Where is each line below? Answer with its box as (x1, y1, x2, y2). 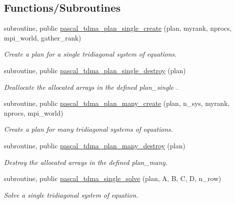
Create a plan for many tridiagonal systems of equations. (4, 124, 173, 134)
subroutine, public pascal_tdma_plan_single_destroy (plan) (4, 65, 186, 75)
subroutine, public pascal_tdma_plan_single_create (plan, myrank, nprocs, (4, 23, 232, 33)
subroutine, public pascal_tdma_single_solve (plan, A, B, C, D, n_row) (4, 173, 221, 183)
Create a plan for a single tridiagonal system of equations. (4, 49, 177, 59)
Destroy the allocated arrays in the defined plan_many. (4, 157, 168, 167)
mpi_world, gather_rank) (4, 32, 81, 42)
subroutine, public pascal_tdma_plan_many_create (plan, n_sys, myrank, (4, 98, 230, 108)
